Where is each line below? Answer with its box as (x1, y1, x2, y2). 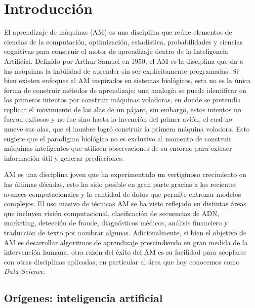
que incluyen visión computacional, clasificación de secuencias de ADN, (4, 208, 219, 218)
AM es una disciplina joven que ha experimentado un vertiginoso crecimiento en (4, 169, 246, 179)
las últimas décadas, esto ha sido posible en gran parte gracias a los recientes (4, 179, 237, 189)
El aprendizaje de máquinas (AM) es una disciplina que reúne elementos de (4, 27, 232, 37)
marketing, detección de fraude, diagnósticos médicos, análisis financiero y (4, 218, 228, 228)
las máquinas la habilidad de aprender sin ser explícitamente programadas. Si (4, 65, 238, 76)
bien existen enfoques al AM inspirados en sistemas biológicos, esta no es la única (4, 75, 251, 86)
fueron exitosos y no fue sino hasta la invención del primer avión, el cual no (4, 114, 233, 124)
